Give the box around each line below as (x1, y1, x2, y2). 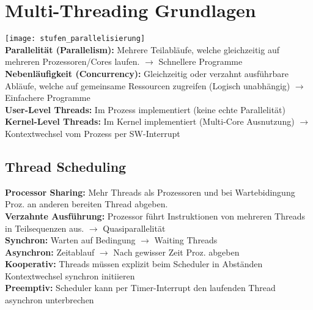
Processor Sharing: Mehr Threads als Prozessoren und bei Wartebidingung (5, 185, 295, 198)
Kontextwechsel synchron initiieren (5, 269, 135, 282)
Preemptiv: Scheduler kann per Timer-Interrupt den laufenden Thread (5, 281, 276, 294)
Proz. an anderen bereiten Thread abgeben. (5, 197, 168, 210)
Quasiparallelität (103, 221, 166, 234)
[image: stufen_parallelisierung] (5, 34, 145, 43)
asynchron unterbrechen (5, 293, 94, 306)
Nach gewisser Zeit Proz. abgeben (113, 245, 240, 258)
